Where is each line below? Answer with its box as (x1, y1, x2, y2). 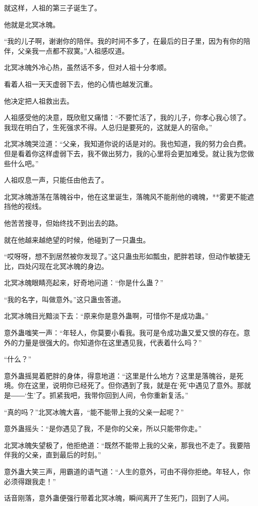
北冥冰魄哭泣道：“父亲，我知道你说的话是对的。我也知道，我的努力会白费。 (4, 138, 251, 149)
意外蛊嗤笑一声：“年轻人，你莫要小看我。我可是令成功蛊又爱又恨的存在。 (4, 327, 244, 338)
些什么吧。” (4, 158, 39, 168)
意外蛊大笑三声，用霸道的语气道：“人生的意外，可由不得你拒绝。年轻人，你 (4, 466, 251, 476)
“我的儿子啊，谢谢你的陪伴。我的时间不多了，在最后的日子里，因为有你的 (4, 36, 244, 46)
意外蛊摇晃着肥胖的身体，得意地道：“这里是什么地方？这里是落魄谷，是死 (4, 370, 244, 380)
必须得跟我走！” (4, 476, 56, 486)
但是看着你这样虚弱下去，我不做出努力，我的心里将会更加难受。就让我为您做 (4, 148, 254, 158)
